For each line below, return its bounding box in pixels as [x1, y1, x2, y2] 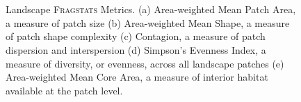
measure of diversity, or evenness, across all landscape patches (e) [6, 56, 284, 70]
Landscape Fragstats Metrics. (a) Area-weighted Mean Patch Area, [6, 2, 296, 17]
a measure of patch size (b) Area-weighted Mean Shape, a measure [6, 15, 290, 30]
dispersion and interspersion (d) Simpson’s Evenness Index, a [6, 42, 266, 57]
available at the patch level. [6, 83, 123, 97]
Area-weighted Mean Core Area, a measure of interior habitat [6, 70, 268, 84]
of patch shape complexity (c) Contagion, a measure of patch [6, 29, 266, 43]
